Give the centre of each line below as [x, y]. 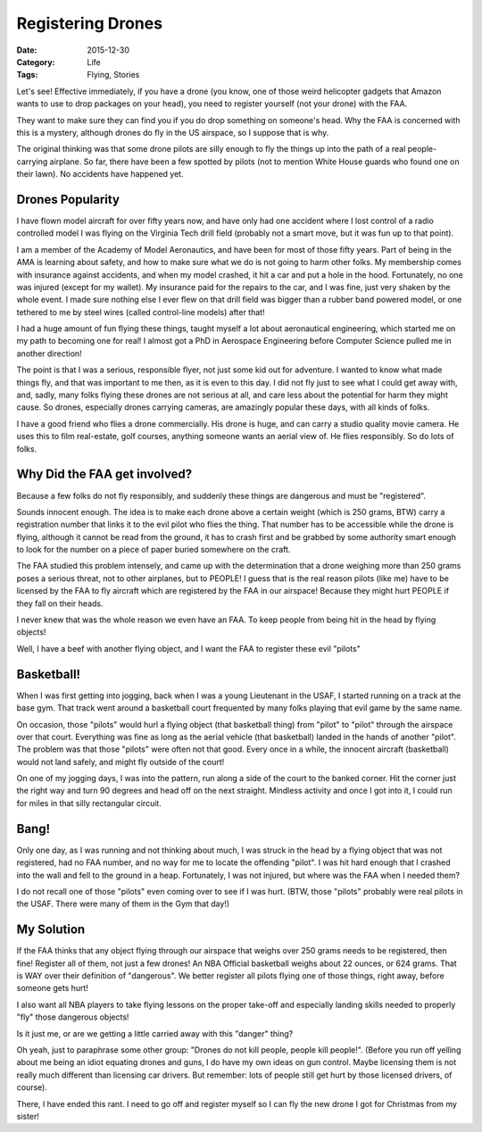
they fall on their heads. [60, 603]
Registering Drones [90, 23]
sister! [28, 1116]
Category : [36, 62]
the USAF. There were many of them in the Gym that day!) [123, 904]
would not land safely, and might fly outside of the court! [120, 762]
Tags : [27, 75]
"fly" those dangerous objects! [73, 1017]
